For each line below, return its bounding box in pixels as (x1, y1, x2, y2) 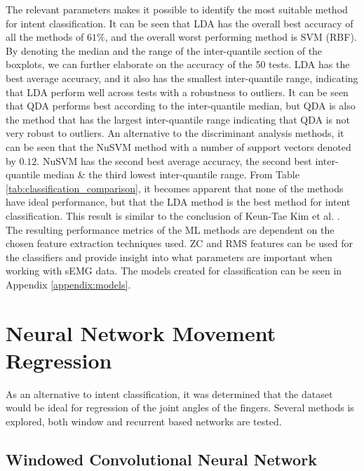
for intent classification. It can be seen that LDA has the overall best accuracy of (6, 15, 353, 30)
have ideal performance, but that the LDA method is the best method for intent (6, 194, 351, 209)
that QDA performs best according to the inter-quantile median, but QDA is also (6, 98, 356, 113)
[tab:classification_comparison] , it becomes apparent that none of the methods (6, 180, 344, 195)
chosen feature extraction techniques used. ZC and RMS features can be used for (6, 236, 353, 251)
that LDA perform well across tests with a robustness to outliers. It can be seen (6, 84, 349, 99)
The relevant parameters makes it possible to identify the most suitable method (6, 2, 348, 16)
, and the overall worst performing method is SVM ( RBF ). (105, 29, 357, 44)
